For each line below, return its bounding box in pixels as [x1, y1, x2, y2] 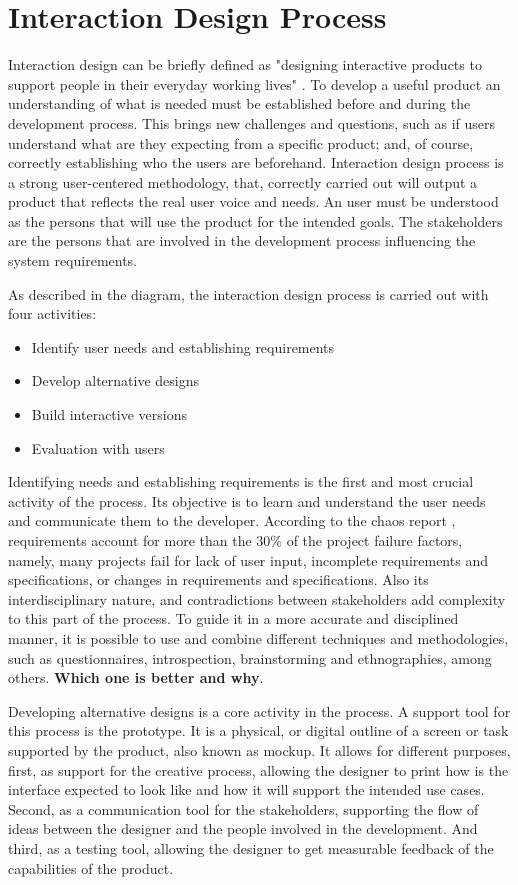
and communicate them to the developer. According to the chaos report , [8, 510, 456, 531]
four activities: [8, 303, 97, 324]
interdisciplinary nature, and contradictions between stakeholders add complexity [8, 588, 506, 609]
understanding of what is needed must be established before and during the [8, 93, 471, 114]
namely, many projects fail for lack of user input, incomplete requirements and [8, 549, 488, 570]
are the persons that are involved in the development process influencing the [8, 230, 476, 251]
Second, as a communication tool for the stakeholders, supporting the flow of [8, 798, 479, 819]
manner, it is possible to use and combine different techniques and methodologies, [8, 627, 509, 648]
